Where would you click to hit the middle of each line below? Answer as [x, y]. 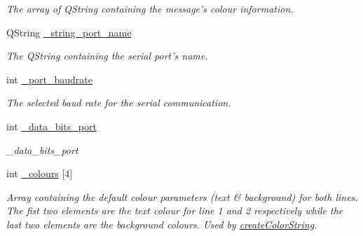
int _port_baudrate [50, 79]
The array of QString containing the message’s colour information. [150, 8]
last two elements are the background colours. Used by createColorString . [162, 224]
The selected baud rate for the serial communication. [119, 103]
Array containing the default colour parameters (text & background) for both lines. [182, 196]
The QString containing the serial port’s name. [107, 56]
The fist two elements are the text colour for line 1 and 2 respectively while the [175, 210]
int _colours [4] [40, 173]
